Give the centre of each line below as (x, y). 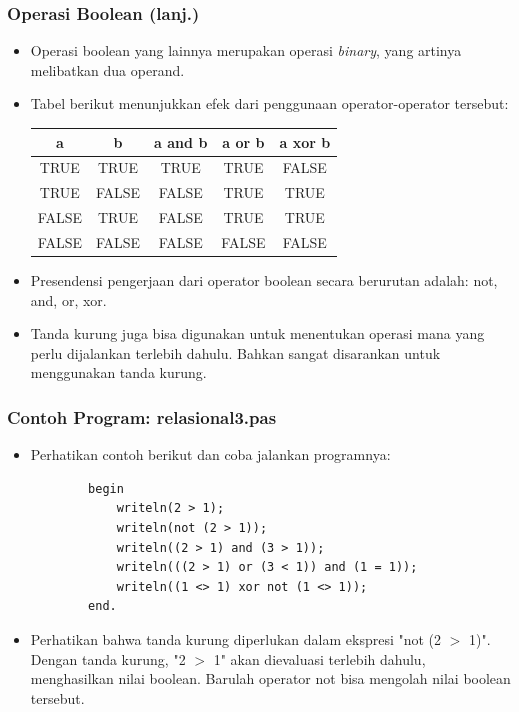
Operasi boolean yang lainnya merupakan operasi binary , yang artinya (246, 50)
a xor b (305, 141)
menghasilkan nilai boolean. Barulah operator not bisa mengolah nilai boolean (270, 678)
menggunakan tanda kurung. (118, 372)
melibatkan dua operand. (107, 69)
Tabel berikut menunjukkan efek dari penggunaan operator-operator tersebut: (269, 103)
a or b (243, 141)
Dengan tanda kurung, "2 (108, 658)
